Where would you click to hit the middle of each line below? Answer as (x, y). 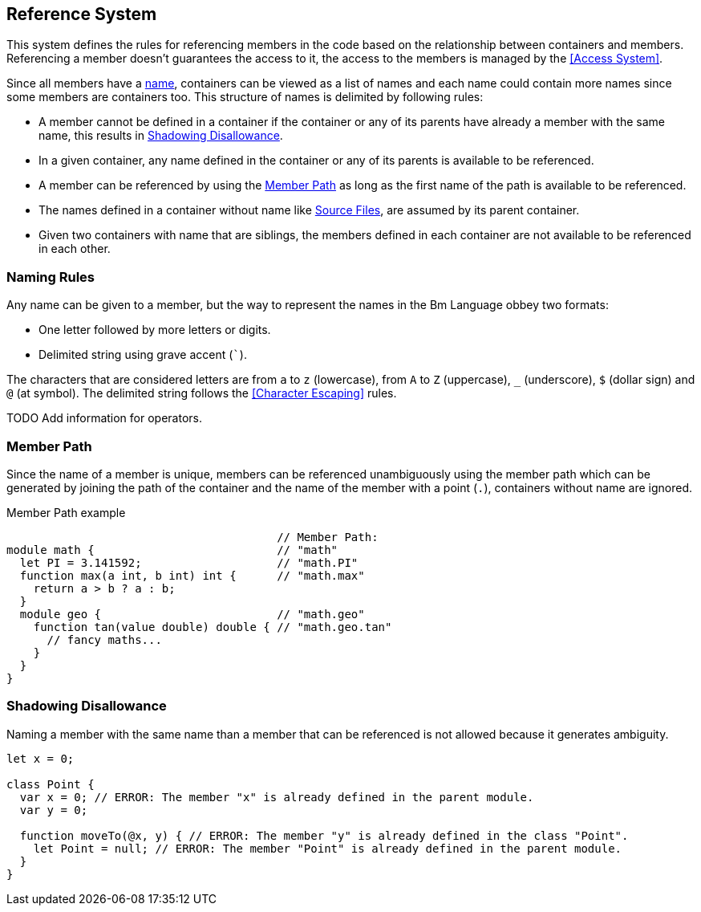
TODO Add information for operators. (104, 418)
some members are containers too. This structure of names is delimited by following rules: (245, 97)
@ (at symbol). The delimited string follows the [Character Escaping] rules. (202, 393)
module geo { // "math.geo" (192, 614)
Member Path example (66, 512)
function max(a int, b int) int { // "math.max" (192, 575)
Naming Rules (51, 277)
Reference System (82, 14)
